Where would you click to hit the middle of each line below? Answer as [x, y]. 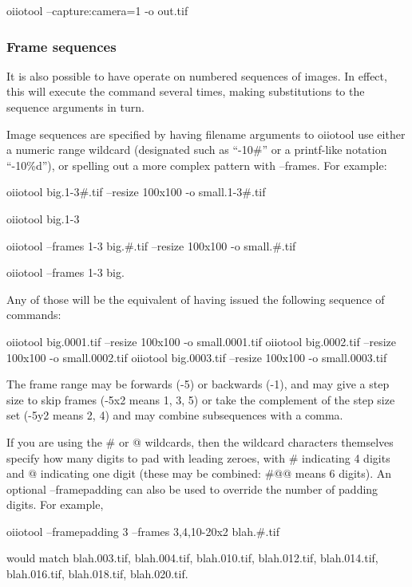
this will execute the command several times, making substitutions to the [186, 91]
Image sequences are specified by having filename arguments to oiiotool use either [206, 134]
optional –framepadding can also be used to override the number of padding [192, 489]
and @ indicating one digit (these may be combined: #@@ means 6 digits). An [199, 473]
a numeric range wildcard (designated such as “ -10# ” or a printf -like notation [197, 150]
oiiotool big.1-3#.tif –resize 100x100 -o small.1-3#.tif [136, 192]
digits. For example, [55, 504]
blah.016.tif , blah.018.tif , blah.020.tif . [97, 574]
